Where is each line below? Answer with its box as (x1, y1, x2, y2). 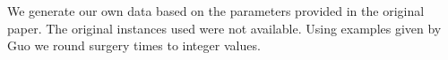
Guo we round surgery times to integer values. (7, 36, 261, 55)
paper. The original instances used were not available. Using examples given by (7, 19, 442, 37)
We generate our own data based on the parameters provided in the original (7, 2, 425, 19)
